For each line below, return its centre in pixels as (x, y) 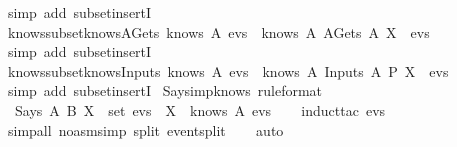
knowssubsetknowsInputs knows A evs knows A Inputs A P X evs (228, 70)
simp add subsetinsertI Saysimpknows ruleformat (165, 90)
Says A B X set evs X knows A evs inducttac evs (200, 109)
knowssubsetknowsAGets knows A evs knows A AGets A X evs (218, 31)
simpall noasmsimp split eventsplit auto (145, 129)
